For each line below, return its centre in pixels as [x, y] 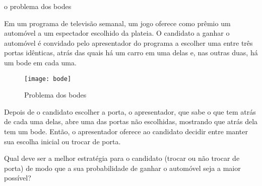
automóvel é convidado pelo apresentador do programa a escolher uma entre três [128, 42]
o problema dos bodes [38, 6]
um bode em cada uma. [40, 62]
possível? [18, 178]
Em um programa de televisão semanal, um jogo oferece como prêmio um [117, 23]
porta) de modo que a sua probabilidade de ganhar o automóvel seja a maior [122, 168]
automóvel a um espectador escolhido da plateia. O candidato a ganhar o [117, 33]
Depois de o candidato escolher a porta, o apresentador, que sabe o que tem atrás [130, 111]
